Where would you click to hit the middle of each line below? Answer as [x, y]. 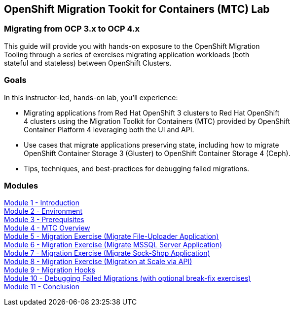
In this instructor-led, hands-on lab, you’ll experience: [91, 97]
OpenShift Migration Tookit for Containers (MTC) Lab [137, 9]
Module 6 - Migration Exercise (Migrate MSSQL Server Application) [113, 245]
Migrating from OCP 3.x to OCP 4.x [72, 29]
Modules [21, 185]
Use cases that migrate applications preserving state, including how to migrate [151, 145]
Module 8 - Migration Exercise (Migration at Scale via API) [98, 262]
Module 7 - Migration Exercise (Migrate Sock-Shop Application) [107, 253]
